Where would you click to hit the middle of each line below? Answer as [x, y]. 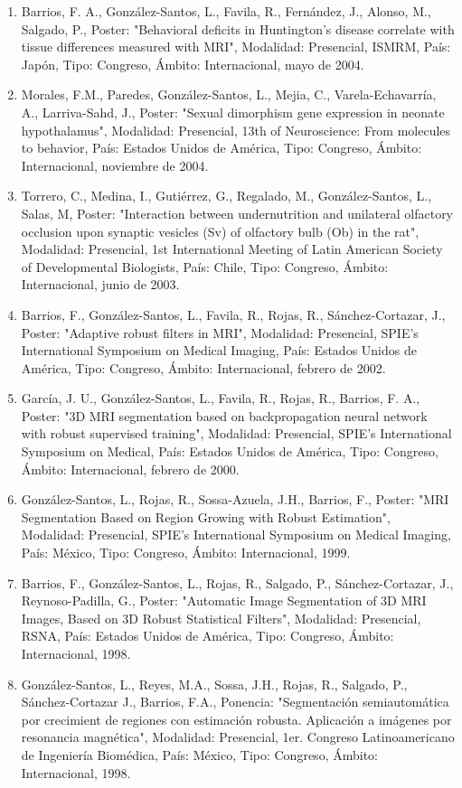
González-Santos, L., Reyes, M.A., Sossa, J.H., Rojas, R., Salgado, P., [214, 684]
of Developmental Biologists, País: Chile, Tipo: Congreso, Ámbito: [205, 266]
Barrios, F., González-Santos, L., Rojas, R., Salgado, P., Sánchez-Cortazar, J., [237, 582]
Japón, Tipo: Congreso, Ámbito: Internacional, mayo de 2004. [193, 64]
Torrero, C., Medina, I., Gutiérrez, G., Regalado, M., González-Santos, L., [226, 196]
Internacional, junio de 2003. [100, 284]
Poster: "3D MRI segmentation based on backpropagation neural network [224, 415]
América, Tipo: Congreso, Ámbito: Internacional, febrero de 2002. [203, 367]
